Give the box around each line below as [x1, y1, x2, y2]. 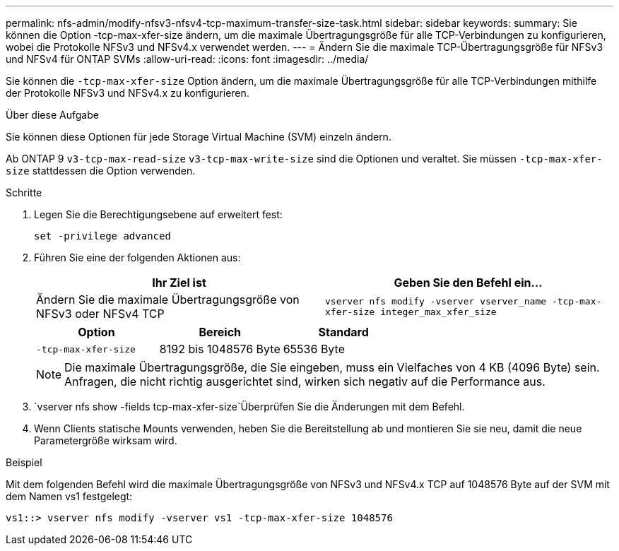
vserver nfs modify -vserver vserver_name [325, 296, 547, 307]
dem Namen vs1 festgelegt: [6, 490, 133, 502]
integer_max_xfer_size [380, 307, 497, 317]
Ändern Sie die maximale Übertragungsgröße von [36, 292, 300, 307]
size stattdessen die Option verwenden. [6, 165, 196, 177]
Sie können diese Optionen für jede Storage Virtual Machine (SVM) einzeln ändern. [6, 131, 391, 143]
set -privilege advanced [34, 230, 171, 242]
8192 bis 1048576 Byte [159, 342, 281, 356]
